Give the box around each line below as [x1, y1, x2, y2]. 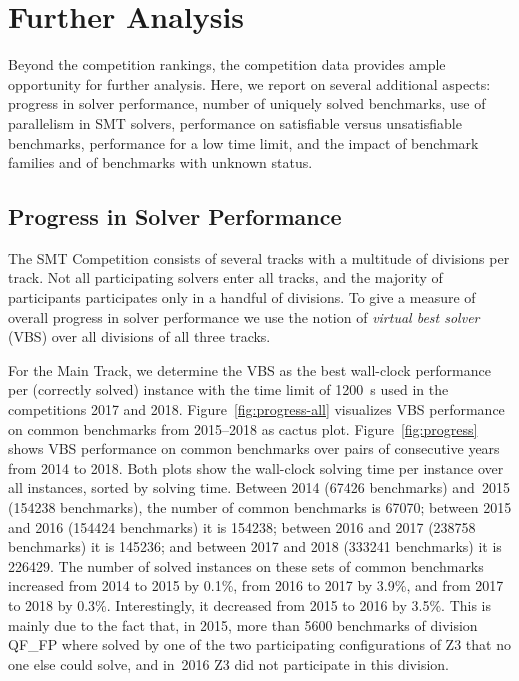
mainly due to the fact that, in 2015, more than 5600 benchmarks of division [8, 614, 478, 635]
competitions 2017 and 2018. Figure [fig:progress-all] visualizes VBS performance [8, 399, 505, 420]
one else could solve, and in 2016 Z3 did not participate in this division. [8, 653, 449, 674]
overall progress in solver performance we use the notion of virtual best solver [8, 306, 480, 327]
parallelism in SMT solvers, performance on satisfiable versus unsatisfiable [8, 112, 462, 133]
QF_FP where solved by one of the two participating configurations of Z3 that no [8, 634, 511, 655]
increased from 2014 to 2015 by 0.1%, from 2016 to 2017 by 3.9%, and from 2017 [8, 575, 504, 596]
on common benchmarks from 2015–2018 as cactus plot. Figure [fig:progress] [8, 418, 478, 439]
